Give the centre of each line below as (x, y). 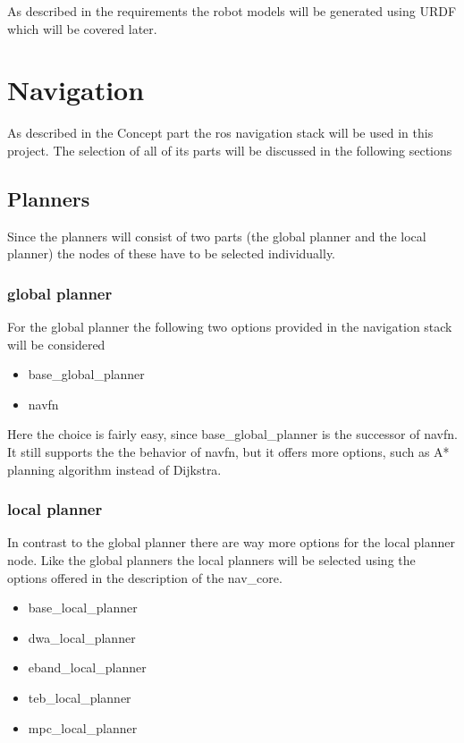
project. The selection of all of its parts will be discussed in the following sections (230, 150)
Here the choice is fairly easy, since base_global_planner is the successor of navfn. (232, 434)
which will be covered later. (82, 28)
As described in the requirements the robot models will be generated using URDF (232, 11)
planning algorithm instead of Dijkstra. (114, 469)
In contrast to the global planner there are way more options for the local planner (231, 542)
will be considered (56, 344)
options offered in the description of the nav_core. (145, 577)
